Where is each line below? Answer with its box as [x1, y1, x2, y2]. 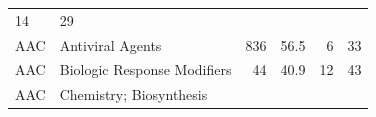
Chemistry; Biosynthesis [59, 84, 208, 105]
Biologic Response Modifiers [59, 59, 232, 80]
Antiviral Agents [59, 34, 162, 55]
